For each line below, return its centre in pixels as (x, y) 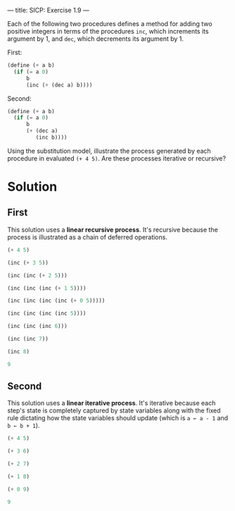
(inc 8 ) (19, 351)
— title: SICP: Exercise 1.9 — (48, 10)
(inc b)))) (52, 137)
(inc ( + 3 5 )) (28, 263)
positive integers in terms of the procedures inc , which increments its (108, 31)
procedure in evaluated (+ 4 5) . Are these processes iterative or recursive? (117, 158)
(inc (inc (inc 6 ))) (38, 327)
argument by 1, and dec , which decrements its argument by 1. (96, 39)
